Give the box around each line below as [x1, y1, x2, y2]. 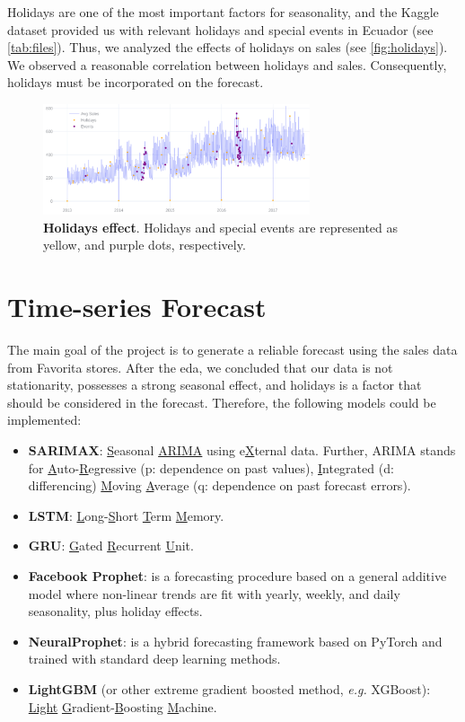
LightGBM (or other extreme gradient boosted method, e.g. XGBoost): [28, 679, 431, 698]
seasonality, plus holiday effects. [28, 602, 203, 621]
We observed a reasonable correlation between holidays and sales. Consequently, [7, 55, 447, 74]
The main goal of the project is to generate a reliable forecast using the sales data [7, 340, 458, 359]
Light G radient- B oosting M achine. [28, 697, 217, 716]
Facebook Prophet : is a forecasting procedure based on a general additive [28, 566, 447, 585]
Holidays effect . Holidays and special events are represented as [43, 217, 399, 236]
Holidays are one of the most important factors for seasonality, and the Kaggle [7, 3, 439, 21]
